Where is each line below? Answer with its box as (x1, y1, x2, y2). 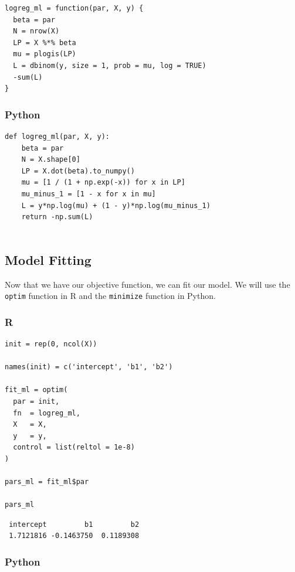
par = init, (13, 397, 60, 406)
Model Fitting (5, 250, 91, 268)
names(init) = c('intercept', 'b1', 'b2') (5, 363, 173, 372)
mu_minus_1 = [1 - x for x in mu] (21, 189, 156, 198)
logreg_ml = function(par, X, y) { (5, 4, 144, 12)
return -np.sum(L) (21, 213, 93, 222)
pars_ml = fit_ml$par (5, 478, 89, 486)
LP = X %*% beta (13, 38, 76, 47)
